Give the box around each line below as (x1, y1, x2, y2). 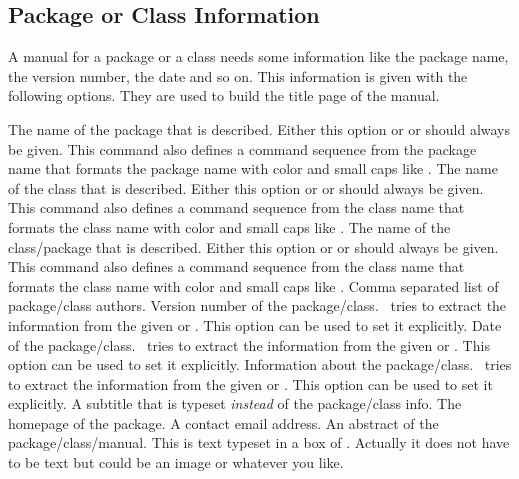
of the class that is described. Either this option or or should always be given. (8, 177, 484, 198)
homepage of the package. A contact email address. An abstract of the (8, 412, 439, 433)
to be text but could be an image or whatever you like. (8, 452, 344, 473)
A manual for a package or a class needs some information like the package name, (8, 46, 509, 67)
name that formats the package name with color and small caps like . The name (8, 158, 498, 179)
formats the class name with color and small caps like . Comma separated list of (8, 275, 499, 296)
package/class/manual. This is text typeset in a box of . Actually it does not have (8, 432, 510, 453)
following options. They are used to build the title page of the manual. (8, 85, 440, 106)
